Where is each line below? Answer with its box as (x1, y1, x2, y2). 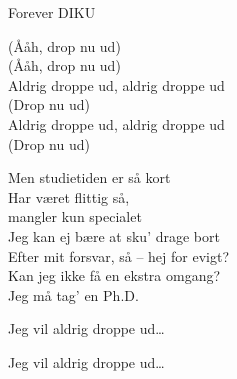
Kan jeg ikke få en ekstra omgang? (8, 265, 221, 286)
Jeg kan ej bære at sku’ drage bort (8, 225, 220, 246)
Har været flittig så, (8, 186, 130, 207)
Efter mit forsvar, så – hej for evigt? (8, 245, 230, 266)
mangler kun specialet (8, 206, 142, 227)
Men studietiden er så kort (8, 167, 171, 188)
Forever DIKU (8, 2, 96, 22)
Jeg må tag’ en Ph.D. (8, 284, 139, 305)
